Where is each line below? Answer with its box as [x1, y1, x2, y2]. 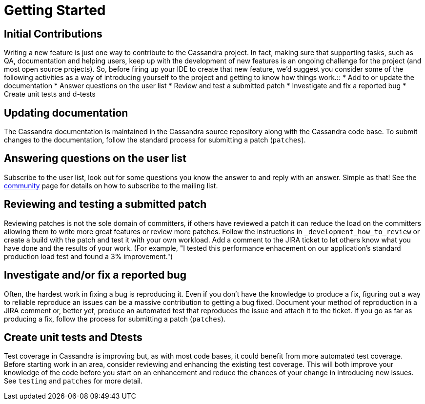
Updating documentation [4, 106, 128, 119]
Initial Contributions [4, 27, 102, 40]
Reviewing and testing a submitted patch [4, 198, 207, 211]
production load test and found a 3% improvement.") [4, 252, 173, 261]
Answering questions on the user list [4, 152, 186, 165]
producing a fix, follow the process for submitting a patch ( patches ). [4, 314, 226, 323]
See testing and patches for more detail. [4, 377, 143, 385]
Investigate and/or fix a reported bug [4, 269, 186, 282]
